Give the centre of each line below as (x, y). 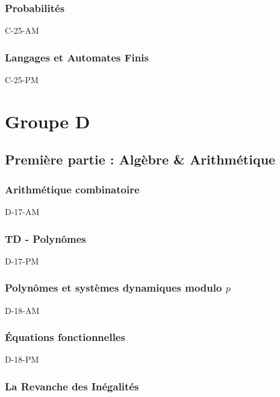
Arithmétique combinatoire (72, 189)
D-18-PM (22, 359)
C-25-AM (22, 30)
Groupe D (48, 121)
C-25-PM (22, 80)
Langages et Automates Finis (77, 57)
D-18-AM (22, 310)
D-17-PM (22, 261)
